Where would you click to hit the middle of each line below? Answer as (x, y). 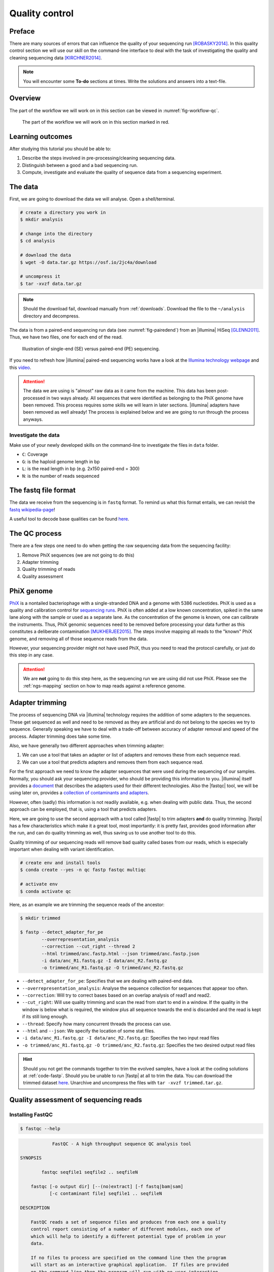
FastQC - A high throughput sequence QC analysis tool (122, 1144)
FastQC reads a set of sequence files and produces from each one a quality (128, 1222)
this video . (20, 367)
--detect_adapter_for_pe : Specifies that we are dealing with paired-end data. (108, 981)
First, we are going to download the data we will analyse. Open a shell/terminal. (92, 199)
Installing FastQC (31, 1115)
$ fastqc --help (40, 1129)
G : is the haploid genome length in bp (61, 461)
